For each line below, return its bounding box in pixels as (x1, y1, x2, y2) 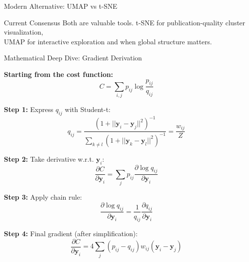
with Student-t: (65, 104, 111, 114)
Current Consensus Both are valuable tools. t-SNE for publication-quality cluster (4, 17, 246, 27)
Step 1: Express (4, 104, 53, 114)
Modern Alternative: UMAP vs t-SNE (4, 1, 118, 11)
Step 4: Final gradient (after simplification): (4, 228, 138, 239)
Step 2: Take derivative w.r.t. (4, 153, 94, 164)
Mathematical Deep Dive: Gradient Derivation (4, 53, 142, 63)
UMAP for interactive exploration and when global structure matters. (4, 36, 212, 46)
